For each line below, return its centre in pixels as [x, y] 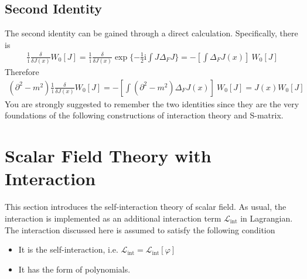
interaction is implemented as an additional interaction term [113, 218]
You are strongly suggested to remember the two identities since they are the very [152, 103]
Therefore [22, 72]
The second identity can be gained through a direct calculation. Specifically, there [151, 33]
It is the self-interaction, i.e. [68, 249]
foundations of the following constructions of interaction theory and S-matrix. [144, 115]
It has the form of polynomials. [74, 269]
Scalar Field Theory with [108, 156]
